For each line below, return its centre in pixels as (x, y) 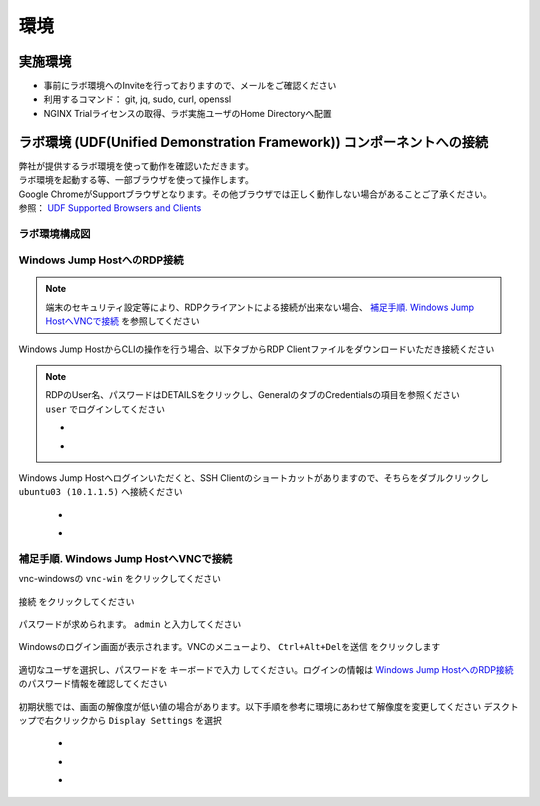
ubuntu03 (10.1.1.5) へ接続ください (101, 492)
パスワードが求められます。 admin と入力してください (130, 624)
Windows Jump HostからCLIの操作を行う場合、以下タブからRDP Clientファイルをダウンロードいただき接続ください (256, 349)
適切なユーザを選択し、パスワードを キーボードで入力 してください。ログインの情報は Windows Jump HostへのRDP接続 (266, 669)
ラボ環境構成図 (54, 233)
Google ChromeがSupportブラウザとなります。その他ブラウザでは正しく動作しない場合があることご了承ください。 (255, 194)
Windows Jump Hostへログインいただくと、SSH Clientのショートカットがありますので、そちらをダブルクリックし (253, 477)
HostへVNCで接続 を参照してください (122, 321)
